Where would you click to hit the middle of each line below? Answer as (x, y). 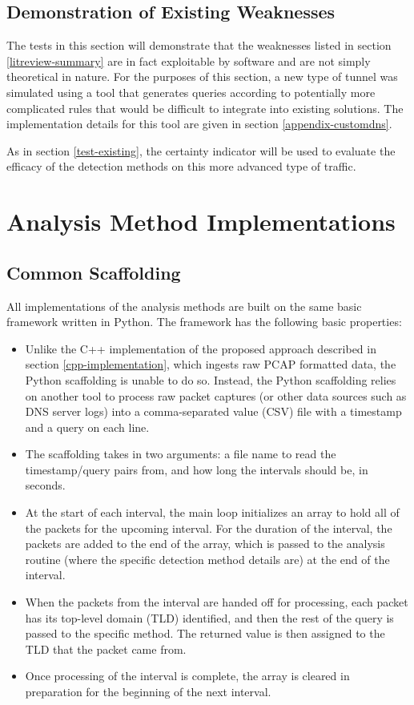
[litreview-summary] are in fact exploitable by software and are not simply (189, 60)
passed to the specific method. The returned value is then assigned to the (205, 633)
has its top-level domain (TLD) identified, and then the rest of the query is (209, 617)
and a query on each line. (87, 427)
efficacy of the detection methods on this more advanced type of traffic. (181, 166)
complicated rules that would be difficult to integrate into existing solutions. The (205, 108)
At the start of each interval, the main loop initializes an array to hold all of (212, 512)
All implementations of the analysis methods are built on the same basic (184, 306)
